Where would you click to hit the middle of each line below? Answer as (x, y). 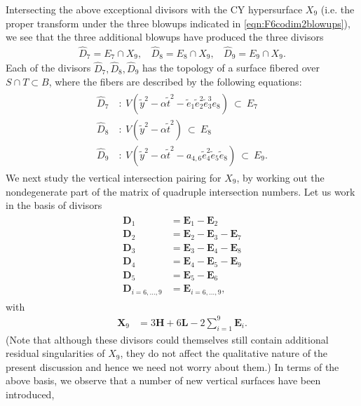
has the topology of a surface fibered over (231, 68)
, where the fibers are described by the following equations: (175, 82)
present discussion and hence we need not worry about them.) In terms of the (172, 366)
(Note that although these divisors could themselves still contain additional (167, 339)
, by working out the (280, 178)
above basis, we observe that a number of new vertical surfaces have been (163, 380)
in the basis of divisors (54, 205)
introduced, (30, 394)
